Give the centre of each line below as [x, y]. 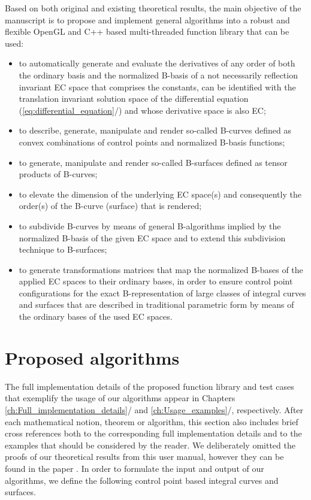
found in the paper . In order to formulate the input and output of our [135, 468]
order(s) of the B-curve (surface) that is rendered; [110, 206]
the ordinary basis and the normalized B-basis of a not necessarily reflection [158, 75]
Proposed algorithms [92, 357]
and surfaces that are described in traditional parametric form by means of [156, 304]
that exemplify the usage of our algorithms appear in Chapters [120, 398]
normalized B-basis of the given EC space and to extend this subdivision [152, 237]
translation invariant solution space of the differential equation [134, 99]
